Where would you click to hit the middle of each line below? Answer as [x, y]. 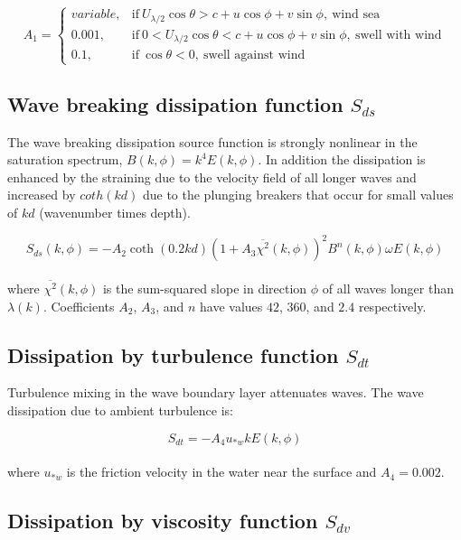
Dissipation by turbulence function [173, 354]
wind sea [356, 15]
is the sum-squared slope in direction [205, 289]
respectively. [392, 306]
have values [231, 306]
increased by [42, 195]
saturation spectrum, [65, 159]
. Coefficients [79, 306]
